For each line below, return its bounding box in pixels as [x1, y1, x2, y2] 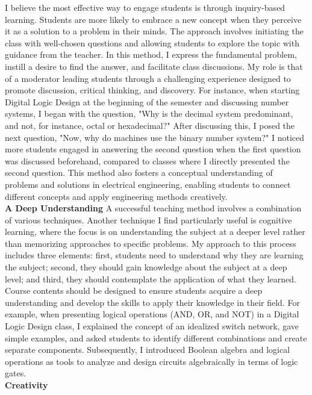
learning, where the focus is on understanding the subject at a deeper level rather [5, 225, 305, 238]
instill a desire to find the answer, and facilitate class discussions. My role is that [5, 60, 303, 72]
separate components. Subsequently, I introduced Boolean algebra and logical [5, 343, 290, 356]
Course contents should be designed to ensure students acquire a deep [5, 284, 263, 297]
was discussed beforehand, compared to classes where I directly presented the [5, 154, 290, 167]
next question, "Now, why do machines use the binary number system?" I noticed [5, 131, 305, 143]
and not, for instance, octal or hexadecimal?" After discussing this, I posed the [5, 119, 295, 131]
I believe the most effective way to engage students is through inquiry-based [5, 1, 285, 13]
